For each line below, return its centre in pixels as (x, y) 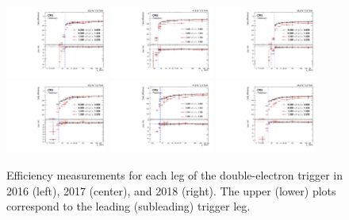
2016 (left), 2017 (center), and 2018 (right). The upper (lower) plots (171, 190)
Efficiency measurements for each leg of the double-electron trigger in (175, 174)
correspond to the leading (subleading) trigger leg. (128, 206)
